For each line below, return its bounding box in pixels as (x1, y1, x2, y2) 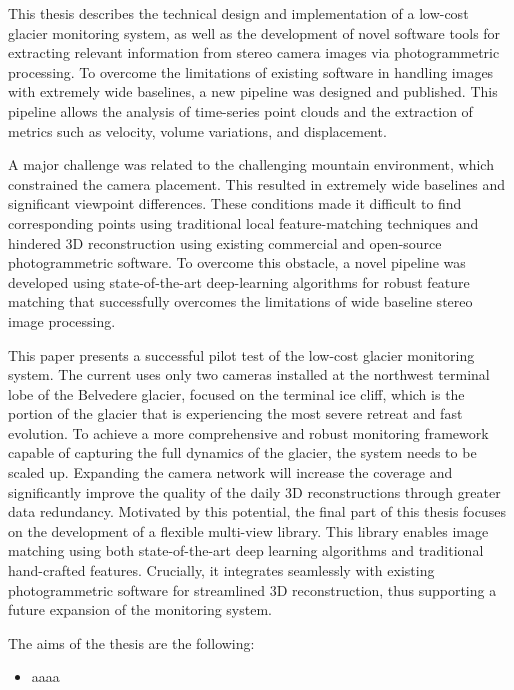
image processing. (8, 310, 116, 331)
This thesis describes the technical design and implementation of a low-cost (8, 3, 469, 23)
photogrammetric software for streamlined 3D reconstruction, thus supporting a (8, 579, 497, 600)
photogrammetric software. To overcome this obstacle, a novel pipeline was (8, 252, 466, 273)
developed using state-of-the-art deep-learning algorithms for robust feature (8, 271, 470, 292)
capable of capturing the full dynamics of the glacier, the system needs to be (8, 442, 477, 463)
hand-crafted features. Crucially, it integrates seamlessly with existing (8, 560, 435, 581)
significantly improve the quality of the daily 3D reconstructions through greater (8, 481, 501, 502)
